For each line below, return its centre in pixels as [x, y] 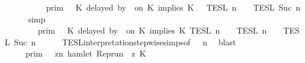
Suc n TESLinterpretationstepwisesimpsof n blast [125, 42]
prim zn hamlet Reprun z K [86, 53]
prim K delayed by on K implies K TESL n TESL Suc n [173, 7]
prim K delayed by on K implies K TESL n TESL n [152, 30]
